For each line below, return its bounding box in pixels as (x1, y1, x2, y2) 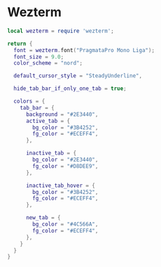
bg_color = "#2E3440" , (32, 156, 99, 164)
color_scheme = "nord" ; (13, 60, 83, 67)
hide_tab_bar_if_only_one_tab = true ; (13, 85, 127, 92)
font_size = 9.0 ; (13, 53, 64, 60)
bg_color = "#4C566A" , (32, 221, 99, 228)
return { (7, 40, 33, 47)
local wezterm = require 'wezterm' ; (7, 27, 114, 34)
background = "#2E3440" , (25, 110, 99, 118)
